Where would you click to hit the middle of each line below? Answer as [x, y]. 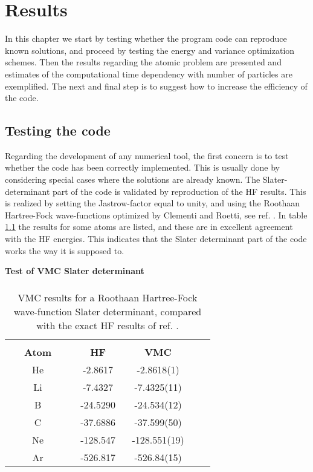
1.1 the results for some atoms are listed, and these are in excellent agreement [149, 227]
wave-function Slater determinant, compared [108, 311]
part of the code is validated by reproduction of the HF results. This [179, 191]
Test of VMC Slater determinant [75, 271]
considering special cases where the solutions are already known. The [133, 179]
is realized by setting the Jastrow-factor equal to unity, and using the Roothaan [153, 203]
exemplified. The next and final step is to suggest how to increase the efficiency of [156, 86]
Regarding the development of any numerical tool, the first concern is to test [147, 155]
